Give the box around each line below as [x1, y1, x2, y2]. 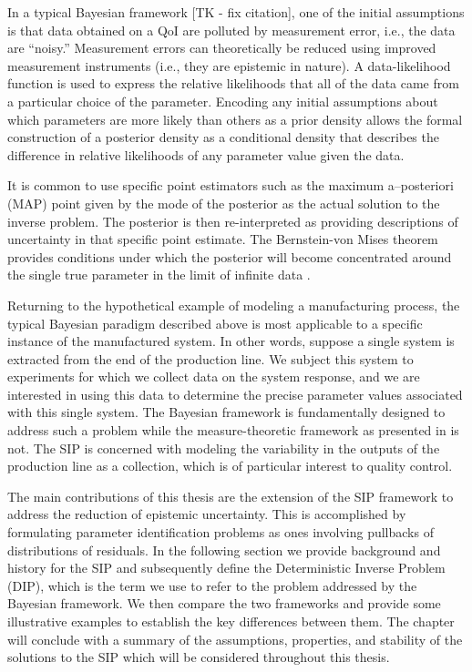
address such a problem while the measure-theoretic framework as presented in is [7, 421, 459, 440]
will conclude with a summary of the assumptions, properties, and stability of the [7, 629, 463, 648]
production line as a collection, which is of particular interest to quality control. [7, 456, 453, 475]
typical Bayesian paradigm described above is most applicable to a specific [7, 313, 423, 332]
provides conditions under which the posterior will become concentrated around [7, 247, 452, 266]
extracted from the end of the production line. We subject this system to [7, 349, 414, 368]
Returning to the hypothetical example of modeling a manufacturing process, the [7, 295, 460, 314]
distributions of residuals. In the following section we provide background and [7, 540, 441, 559]
